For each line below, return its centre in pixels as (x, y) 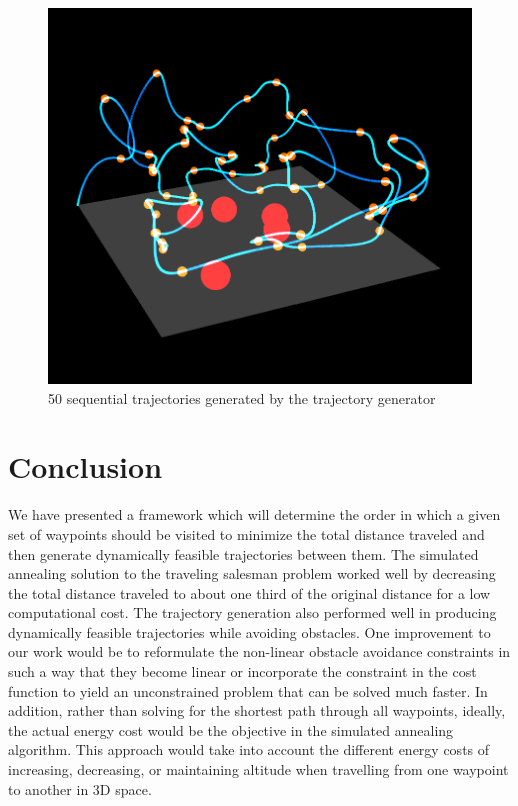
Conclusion (85, 466)
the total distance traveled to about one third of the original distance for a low (249, 592)
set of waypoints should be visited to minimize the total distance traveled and (246, 533)
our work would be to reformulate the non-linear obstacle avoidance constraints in (259, 651)
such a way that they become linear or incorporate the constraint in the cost (242, 671)
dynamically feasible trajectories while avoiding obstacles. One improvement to (249, 631)
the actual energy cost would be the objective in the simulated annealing (231, 729)
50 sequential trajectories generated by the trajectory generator (242, 397)
